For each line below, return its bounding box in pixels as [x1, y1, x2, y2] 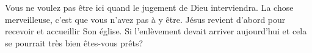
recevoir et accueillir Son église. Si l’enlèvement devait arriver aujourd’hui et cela [5, 25, 307, 37]
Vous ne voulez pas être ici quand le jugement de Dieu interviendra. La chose [5, 1, 294, 13]
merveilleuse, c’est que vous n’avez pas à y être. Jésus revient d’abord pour [5, 13, 286, 25]
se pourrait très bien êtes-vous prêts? [5, 36, 143, 49]
